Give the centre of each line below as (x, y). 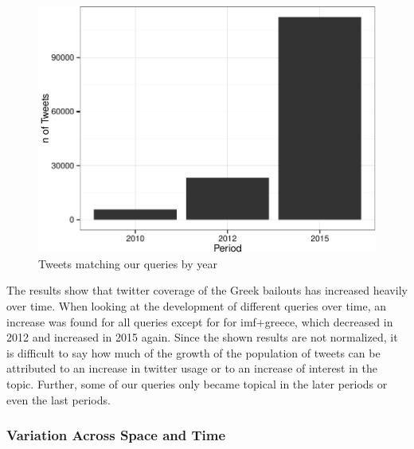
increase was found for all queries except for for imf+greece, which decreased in (200, 321)
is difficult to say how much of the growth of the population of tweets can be (193, 352)
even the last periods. (59, 399)
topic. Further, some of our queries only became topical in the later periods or (197, 383)
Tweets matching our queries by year (128, 263)
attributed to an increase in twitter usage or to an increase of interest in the (192, 368)
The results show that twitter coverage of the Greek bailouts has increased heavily (207, 290)
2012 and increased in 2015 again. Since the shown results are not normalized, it (202, 337)
